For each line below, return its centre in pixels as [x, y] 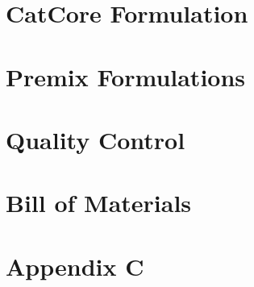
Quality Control [96, 139]
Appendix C [75, 266]
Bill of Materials [99, 203]
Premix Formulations [126, 76]
